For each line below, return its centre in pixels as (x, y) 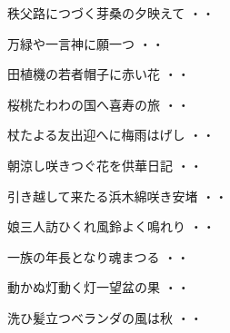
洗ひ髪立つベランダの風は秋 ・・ (105, 317)
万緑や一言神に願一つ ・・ (86, 43)
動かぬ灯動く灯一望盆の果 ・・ (99, 287)
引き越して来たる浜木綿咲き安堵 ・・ (118, 196)
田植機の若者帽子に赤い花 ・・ (99, 74)
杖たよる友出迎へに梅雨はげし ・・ (111, 135)
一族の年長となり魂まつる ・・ (99, 256)
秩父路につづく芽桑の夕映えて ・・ (111, 13)
